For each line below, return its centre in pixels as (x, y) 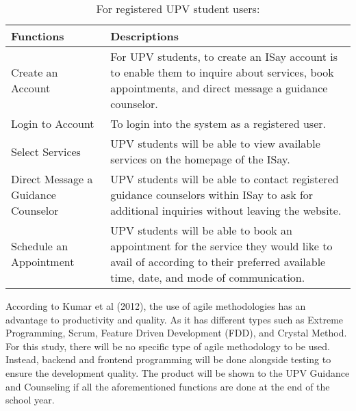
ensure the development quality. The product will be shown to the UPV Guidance (178, 372)
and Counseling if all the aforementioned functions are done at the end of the (168, 386)
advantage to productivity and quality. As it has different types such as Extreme (175, 319)
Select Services (46, 151)
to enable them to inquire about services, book (222, 72)
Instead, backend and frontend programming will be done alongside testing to (168, 359)
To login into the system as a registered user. (218, 123)
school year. (30, 400)
